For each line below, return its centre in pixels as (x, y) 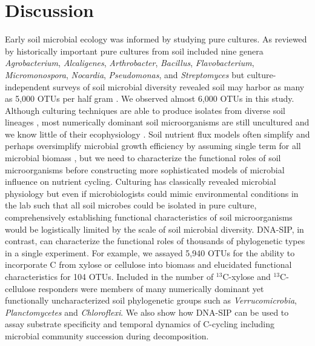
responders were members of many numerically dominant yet (151, 288)
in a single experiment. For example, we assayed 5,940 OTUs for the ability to (150, 252)
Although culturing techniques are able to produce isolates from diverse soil (145, 110)
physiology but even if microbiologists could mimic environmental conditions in (152, 193)
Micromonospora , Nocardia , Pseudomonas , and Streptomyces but (125, 74)
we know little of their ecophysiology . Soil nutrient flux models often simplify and (157, 134)
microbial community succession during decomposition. (107, 335)
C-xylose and (247, 276)
